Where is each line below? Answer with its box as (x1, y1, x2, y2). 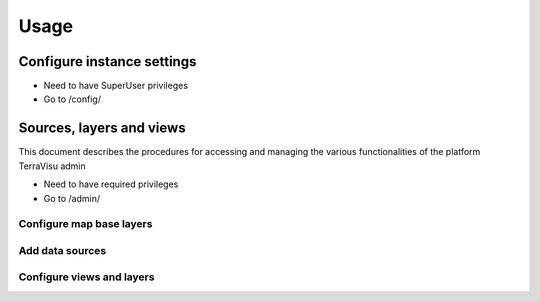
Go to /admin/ (43, 192, 101, 204)
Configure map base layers (18, 217, 153, 231)
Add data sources (18, 243, 107, 257)
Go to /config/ (43, 93, 102, 105)
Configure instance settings (18, 53, 197, 70)
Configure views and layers (18, 270, 155, 284)
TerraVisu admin (18, 160, 87, 172)
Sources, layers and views (18, 120, 186, 137)
